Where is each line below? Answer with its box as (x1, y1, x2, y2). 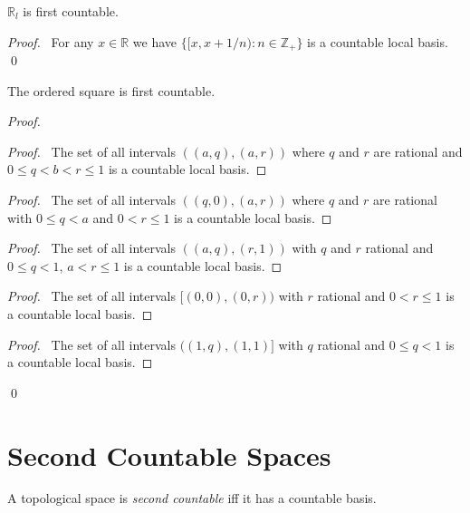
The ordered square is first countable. (7, 81, 216, 100)
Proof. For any (7, 32, 94, 51)
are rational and (373, 141, 463, 160)
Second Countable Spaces (7, 436, 331, 473)
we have (132, 32, 177, 51)
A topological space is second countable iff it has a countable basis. (7, 489, 377, 508)
